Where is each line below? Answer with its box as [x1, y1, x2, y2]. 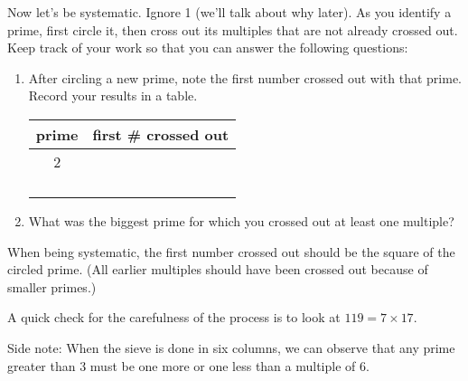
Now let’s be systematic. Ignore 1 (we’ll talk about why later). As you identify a [7, 3, 452, 21]
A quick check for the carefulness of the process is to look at [7, 308, 341, 327]
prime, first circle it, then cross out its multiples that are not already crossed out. [7, 20, 458, 39]
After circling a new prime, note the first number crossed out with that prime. [28, 68, 463, 87]
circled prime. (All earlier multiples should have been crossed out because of [7, 260, 428, 279]
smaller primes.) [7, 277, 97, 296]
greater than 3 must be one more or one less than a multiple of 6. [7, 356, 370, 375]
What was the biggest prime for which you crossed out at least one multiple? [28, 211, 454, 230]
